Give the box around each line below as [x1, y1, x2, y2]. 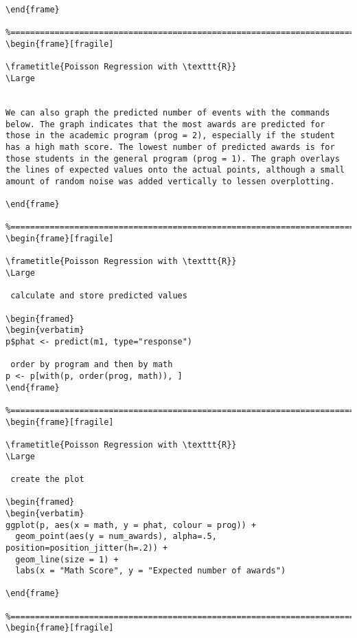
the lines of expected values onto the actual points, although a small [5, 165, 345, 175]
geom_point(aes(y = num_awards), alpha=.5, [15, 531, 217, 542]
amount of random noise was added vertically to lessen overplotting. [5, 176, 335, 186]
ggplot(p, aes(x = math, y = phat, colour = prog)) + [5, 520, 257, 530]
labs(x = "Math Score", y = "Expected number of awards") [15, 566, 286, 576]
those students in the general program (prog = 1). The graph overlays [5, 153, 340, 164]
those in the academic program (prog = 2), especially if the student [5, 131, 335, 141]
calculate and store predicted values [10, 291, 187, 301]
